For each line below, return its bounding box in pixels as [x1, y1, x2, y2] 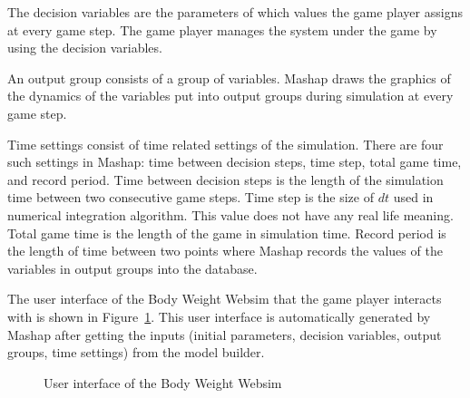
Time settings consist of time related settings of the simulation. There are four [7, 134, 444, 153]
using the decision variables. [7, 38, 162, 57]
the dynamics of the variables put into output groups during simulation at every [7, 86, 454, 105]
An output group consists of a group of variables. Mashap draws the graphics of [7, 68, 451, 87]
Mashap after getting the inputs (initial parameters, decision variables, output [7, 325, 442, 344]
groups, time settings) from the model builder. [7, 343, 265, 362]
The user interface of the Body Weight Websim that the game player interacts [7, 289, 442, 308]
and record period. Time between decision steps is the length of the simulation [7, 170, 444, 189]
